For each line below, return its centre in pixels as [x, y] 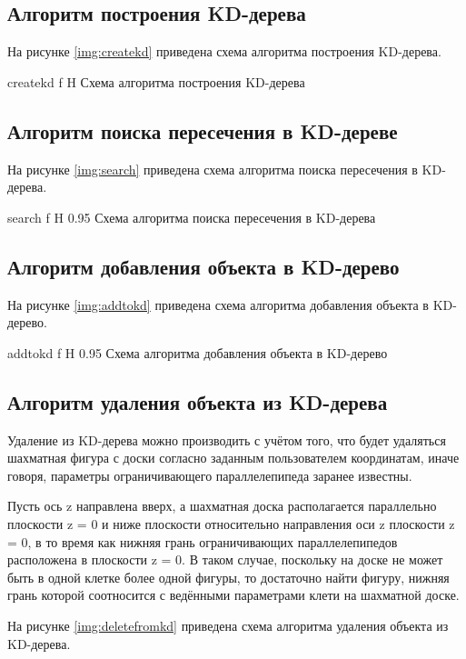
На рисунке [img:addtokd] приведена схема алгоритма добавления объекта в [218, 304]
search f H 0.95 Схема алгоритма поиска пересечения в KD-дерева [192, 217]
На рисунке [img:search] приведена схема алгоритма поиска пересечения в [213, 169]
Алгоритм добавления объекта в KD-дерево [203, 266]
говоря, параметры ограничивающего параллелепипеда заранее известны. [210, 475]
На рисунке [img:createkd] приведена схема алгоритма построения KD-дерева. [224, 51]
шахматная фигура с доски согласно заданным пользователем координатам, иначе [233, 458]
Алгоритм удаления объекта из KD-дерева [198, 401]
